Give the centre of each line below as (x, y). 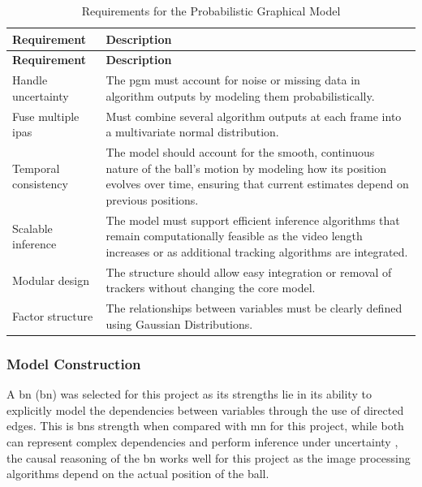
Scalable (32, 228)
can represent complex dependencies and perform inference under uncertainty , (202, 441)
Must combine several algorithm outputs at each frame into (254, 116)
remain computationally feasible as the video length (234, 236)
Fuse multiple (46, 116)
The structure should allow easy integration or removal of (249, 272)
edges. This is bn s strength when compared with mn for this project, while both (205, 426)
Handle (30, 80)
